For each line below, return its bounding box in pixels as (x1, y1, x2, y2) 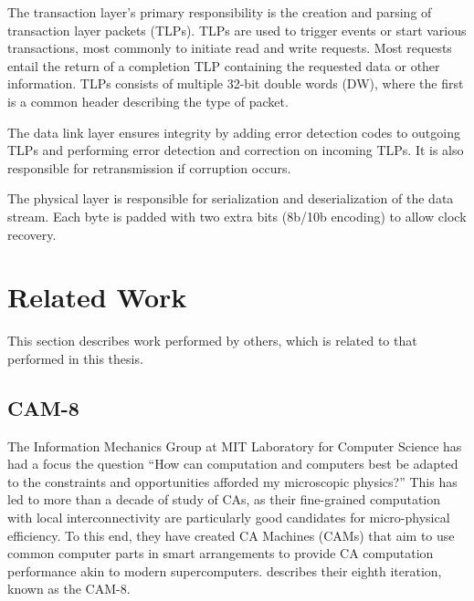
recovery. (7, 224, 57, 244)
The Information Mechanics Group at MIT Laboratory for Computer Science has (7, 436, 462, 455)
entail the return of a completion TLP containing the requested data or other (7, 56, 440, 75)
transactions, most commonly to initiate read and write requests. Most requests (7, 38, 452, 57)
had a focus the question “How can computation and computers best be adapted (7, 454, 458, 473)
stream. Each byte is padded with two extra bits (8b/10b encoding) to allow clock (7, 206, 467, 225)
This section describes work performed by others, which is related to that (7, 331, 417, 350)
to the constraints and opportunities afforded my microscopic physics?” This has (7, 471, 458, 491)
